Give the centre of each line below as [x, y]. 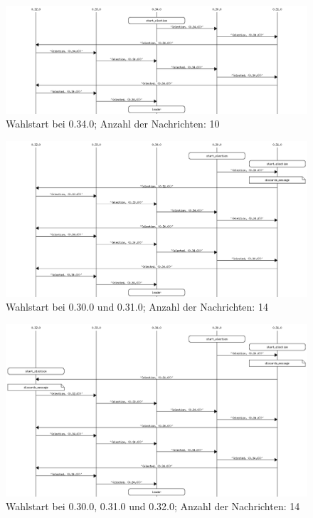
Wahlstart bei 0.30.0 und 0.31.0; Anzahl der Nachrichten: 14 [137, 307]
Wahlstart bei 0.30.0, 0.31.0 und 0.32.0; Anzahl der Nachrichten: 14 [153, 506]
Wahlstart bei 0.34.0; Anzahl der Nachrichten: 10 [113, 124]
